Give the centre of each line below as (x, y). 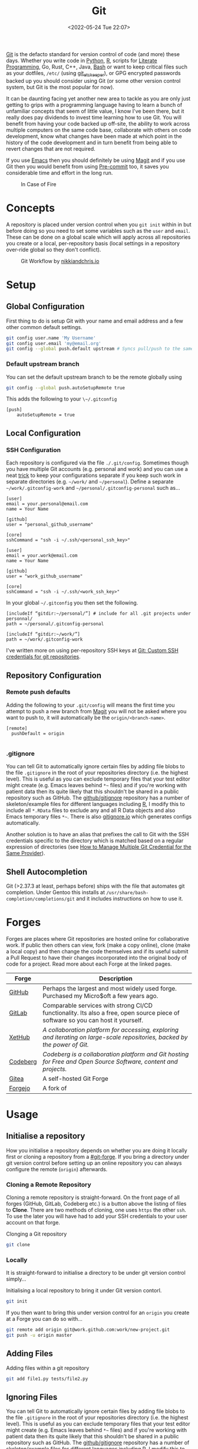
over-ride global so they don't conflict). (54, 249)
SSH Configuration (34, 450)
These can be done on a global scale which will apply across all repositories (98, 237)
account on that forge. (33, 1223)
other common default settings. (44, 327)
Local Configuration (44, 433)
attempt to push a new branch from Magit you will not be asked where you (96, 711)
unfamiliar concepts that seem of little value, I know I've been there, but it (95, 111)
